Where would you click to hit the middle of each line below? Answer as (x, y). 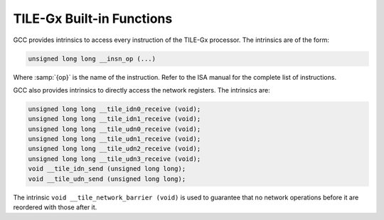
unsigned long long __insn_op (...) (92, 58)
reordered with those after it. (55, 207)
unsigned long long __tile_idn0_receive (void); (114, 109)
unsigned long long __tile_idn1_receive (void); (114, 119)
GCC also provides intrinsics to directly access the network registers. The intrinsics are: (142, 90)
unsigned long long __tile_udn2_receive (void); (114, 149)
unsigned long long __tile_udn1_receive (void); (114, 139)
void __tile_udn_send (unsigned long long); (107, 179)
